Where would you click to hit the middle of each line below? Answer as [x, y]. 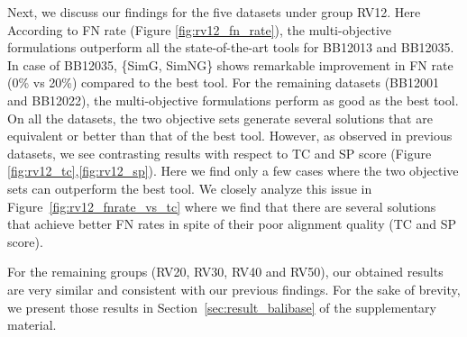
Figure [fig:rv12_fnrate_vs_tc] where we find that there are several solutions [222, 206]
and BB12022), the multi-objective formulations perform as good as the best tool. [233, 100]
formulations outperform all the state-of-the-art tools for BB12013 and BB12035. [231, 47]
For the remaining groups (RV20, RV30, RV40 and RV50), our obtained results [225, 272]
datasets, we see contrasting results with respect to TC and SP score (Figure [220, 153]
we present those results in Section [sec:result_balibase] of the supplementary [222, 307]
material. [32, 325]
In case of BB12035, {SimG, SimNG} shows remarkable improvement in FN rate [230, 64]
